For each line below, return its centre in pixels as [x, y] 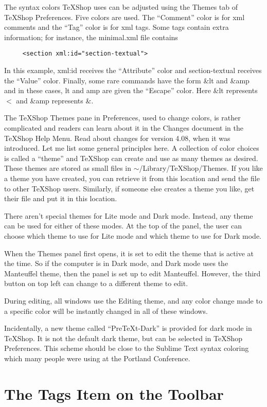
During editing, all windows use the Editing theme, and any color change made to [133, 300]
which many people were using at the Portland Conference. [97, 358]
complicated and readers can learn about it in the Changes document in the [124, 128]
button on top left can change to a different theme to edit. [96, 283]
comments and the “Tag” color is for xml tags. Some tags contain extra [117, 27]
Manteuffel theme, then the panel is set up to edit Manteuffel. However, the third [132, 273]
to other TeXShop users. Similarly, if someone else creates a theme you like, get [129, 188]
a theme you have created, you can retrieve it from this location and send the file [132, 178]
